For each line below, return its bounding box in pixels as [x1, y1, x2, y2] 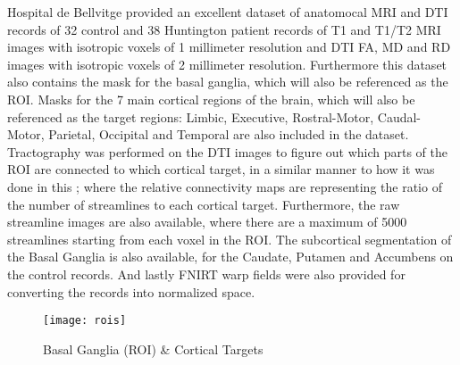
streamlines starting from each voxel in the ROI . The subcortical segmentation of [7, 229, 452, 248]
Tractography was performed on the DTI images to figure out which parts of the [7, 142, 447, 161]
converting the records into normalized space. [7, 282, 255, 301]
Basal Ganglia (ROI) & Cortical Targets [43, 339, 263, 358]
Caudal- [377, 107, 422, 126]
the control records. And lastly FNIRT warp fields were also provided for [7, 264, 406, 283]
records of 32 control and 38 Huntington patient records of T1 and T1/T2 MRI [7, 20, 441, 38]
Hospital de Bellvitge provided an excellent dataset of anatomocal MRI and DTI [7, 3, 448, 21]
